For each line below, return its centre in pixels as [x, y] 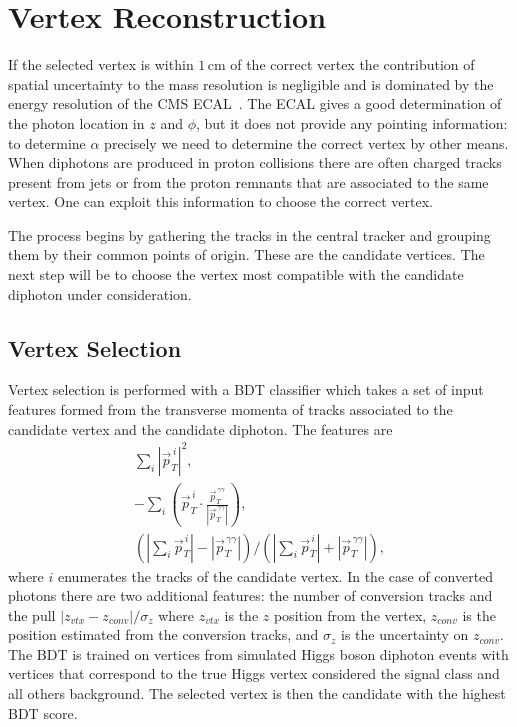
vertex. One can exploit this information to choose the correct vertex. [220, 201]
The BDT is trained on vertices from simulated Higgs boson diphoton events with [258, 653]
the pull [32, 614]
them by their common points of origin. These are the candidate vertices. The [246, 254]
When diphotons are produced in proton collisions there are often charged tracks [255, 162]
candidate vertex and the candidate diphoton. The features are [200, 428]
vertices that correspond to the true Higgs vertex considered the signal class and [254, 673]
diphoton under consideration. [100, 293]
